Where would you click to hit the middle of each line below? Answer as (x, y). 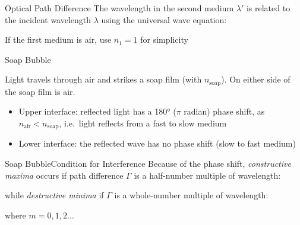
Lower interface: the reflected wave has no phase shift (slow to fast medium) (157, 143)
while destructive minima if (54, 195)
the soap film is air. (40, 91)
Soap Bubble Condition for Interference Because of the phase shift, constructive (148, 164)
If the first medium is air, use (58, 39)
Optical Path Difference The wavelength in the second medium (119, 8)
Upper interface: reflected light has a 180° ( (97, 111)
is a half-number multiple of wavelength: (207, 175)
